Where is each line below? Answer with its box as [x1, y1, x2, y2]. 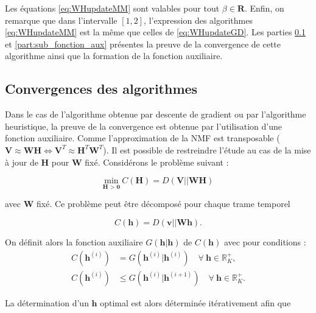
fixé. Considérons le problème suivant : [85, 155, 229, 168]
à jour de [5, 155, 38, 168]
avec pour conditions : [223, 235, 306, 248]
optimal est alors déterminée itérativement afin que [100, 296, 291, 309]
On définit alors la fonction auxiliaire [5, 235, 143, 248]
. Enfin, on [244, 2, 284, 14]
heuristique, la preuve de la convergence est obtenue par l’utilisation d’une [5, 119, 283, 132]
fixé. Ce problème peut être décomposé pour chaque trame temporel [37, 197, 290, 210]
